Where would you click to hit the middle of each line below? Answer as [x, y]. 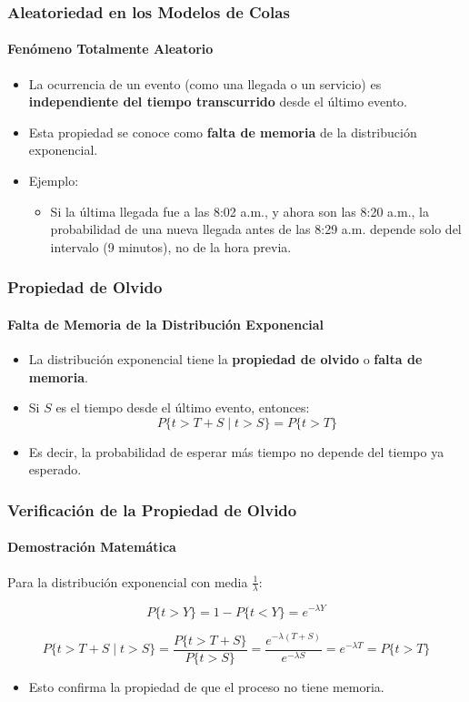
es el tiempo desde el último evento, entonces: [183, 407]
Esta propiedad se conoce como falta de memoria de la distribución [223, 132]
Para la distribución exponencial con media [128, 581]
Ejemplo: [54, 181]
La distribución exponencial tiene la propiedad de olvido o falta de [225, 359]
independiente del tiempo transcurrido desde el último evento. [218, 102]
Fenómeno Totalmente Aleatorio [110, 49]
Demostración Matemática [92, 547]
